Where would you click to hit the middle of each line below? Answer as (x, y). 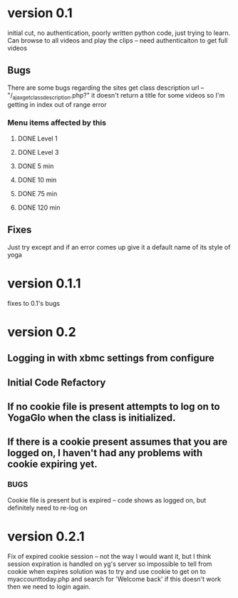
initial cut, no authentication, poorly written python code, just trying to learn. (119, 33)
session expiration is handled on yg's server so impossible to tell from (110, 564)
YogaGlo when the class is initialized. (92, 417)
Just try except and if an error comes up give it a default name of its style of (119, 247)
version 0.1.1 (44, 283)
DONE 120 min (39, 207)
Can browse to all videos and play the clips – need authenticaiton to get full (118, 40)
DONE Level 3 (38, 152)
